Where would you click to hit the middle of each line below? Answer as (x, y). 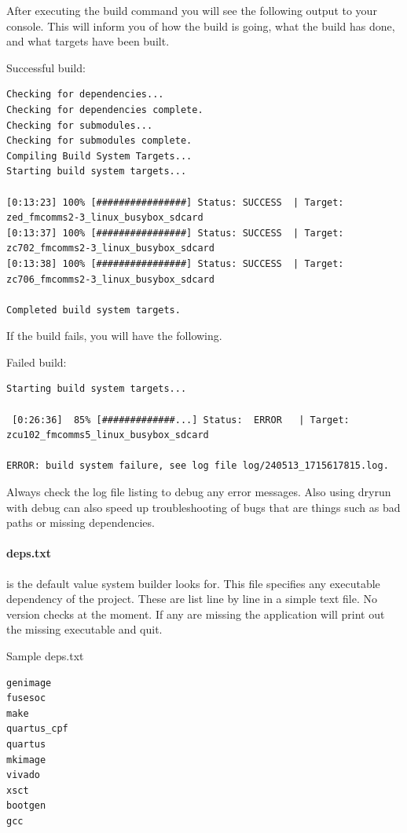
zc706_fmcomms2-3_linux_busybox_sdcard (110, 279)
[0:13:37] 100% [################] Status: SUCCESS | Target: (175, 233)
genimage (29, 683)
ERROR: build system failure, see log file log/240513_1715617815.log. (198, 466)
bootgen (26, 806)
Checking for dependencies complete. (105, 110)
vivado (23, 775)
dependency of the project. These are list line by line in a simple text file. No (192, 599)
